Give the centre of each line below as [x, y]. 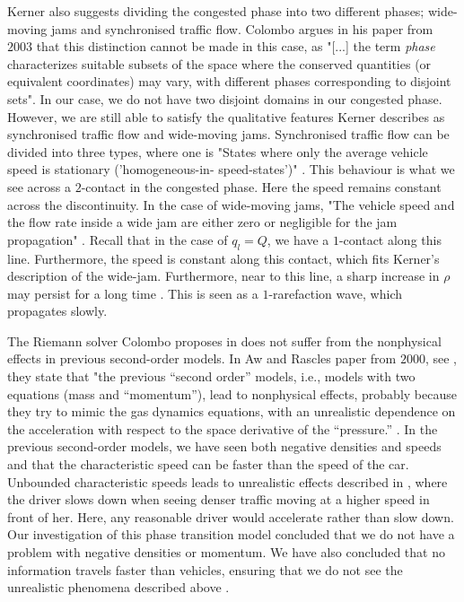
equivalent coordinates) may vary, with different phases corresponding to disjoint [229, 81]
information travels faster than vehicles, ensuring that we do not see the [205, 569]
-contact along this [390, 239]
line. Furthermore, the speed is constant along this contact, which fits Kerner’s [223, 258]
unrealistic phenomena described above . [118, 587]
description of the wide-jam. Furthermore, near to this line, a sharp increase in [223, 276]
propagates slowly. [57, 311]
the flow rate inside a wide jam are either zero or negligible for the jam [202, 222]
